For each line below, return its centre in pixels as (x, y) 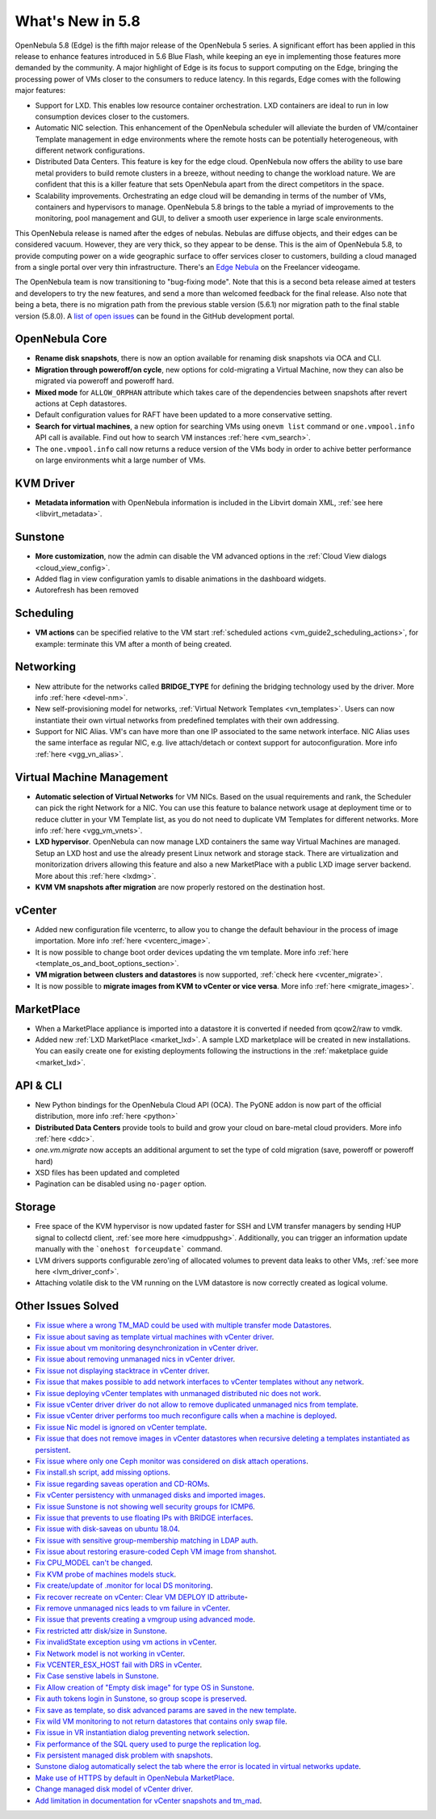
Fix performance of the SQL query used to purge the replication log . (148, 1744)
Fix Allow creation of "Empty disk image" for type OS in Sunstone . (145, 1687)
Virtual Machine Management (92, 777)
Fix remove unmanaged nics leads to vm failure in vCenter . (133, 1608)
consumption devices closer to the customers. (112, 116)
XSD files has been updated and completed (107, 1173)
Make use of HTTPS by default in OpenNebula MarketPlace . (135, 1778)
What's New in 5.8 (78, 21)
